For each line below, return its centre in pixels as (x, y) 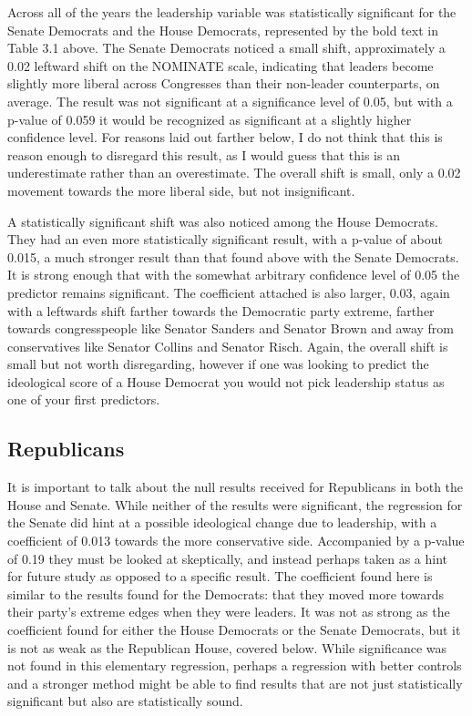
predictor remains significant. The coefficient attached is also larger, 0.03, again (229, 292)
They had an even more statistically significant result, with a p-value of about (225, 239)
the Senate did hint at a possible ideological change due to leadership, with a (222, 522)
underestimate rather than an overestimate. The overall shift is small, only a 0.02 (234, 173)
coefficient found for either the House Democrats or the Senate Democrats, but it (234, 630)
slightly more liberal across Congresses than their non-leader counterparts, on (224, 83)
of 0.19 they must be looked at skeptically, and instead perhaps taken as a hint (228, 558)
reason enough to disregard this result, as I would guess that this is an (204, 154)
